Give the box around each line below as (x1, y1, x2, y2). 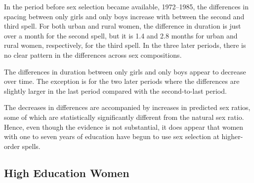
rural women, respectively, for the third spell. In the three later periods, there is (4, 40, 246, 50)
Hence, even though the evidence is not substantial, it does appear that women (4, 121, 244, 132)
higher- (221, 131, 243, 142)
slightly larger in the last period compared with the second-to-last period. (4, 85, 227, 96)
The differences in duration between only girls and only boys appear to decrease (4, 66, 246, 76)
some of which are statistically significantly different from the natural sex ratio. (4, 111, 244, 122)
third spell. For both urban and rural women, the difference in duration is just (4, 21, 241, 31)
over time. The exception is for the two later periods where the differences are (4, 76, 240, 86)
